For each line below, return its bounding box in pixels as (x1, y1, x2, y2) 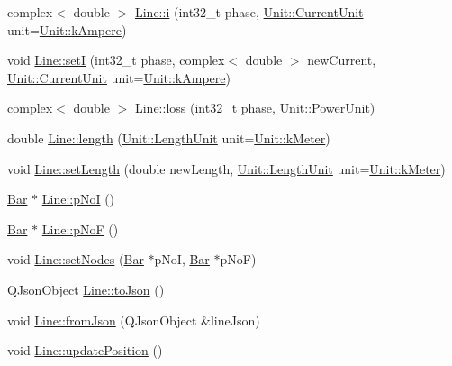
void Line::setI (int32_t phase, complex (7, 50, 225, 69)
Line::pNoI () (41, 189, 115, 208)
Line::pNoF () (41, 219, 119, 238)
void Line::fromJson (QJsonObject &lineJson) (7, 310, 260, 329)
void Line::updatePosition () (7, 341, 163, 360)
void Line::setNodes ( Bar (7, 250, 144, 269)
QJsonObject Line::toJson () (7, 279, 165, 298)
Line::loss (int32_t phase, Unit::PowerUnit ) (134, 98, 375, 117)
